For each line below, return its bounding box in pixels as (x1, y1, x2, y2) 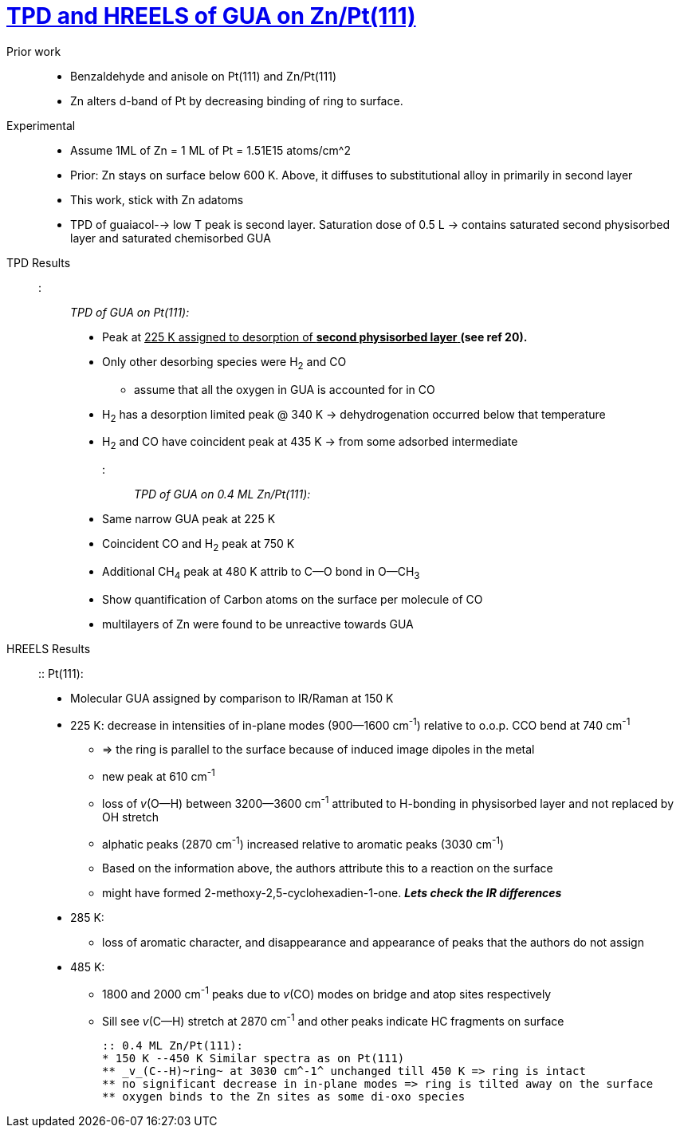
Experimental (6, 118, 76, 132)
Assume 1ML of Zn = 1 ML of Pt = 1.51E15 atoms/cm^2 (70, 143, 351, 157)
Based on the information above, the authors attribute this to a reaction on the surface (102, 861, 553, 876)
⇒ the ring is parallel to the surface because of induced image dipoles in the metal (102, 742, 535, 757)
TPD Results (6, 255, 71, 270)
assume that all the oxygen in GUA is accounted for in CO (134, 382, 435, 396)
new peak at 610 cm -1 (102, 767, 215, 784)
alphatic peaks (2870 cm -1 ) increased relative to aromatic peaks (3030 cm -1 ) (102, 834, 505, 851)
